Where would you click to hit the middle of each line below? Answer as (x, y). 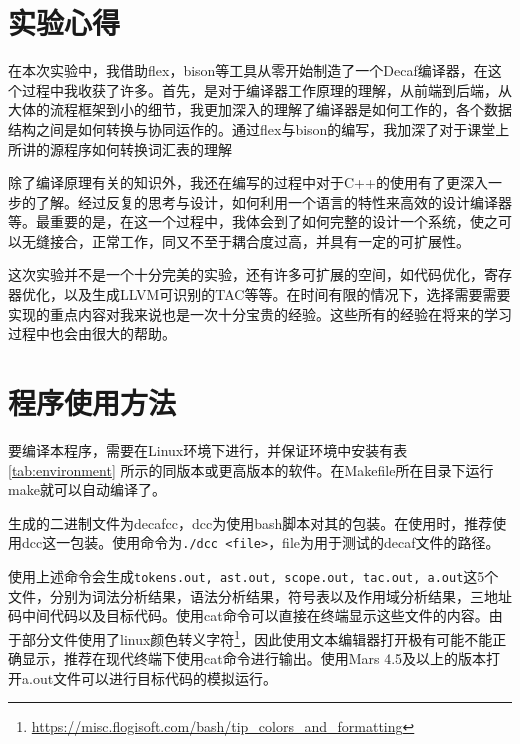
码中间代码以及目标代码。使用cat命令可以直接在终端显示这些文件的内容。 (248, 615)
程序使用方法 (92, 402)
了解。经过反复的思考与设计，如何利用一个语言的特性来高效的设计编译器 (273, 201)
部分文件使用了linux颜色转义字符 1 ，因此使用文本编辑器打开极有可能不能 (257, 637)
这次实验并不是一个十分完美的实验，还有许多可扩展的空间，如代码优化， (246, 274)
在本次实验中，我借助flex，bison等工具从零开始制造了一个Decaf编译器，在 (248, 70)
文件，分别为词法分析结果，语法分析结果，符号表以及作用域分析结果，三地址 (260, 595)
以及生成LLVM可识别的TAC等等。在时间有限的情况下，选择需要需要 (287, 294)
